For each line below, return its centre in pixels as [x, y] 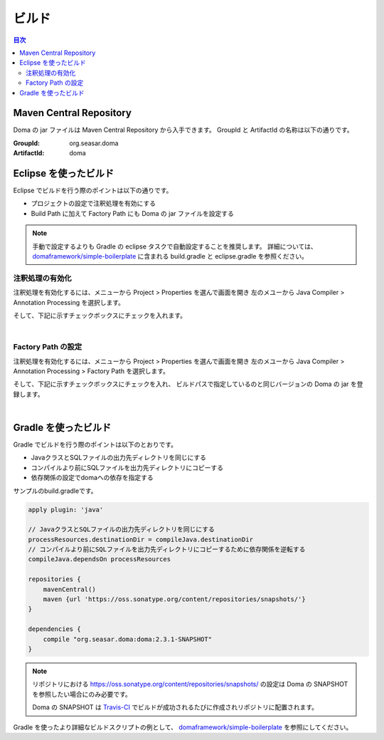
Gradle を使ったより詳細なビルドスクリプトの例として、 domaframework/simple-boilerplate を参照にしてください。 [183, 727]
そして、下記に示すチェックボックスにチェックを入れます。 [100, 315]
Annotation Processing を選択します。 [69, 302]
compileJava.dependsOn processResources [99, 559]
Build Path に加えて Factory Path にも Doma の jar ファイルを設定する [132, 213]
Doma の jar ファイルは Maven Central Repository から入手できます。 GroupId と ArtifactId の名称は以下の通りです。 [183, 130]
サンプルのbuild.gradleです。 [55, 491]
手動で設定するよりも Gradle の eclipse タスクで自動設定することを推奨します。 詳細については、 [175, 246]
